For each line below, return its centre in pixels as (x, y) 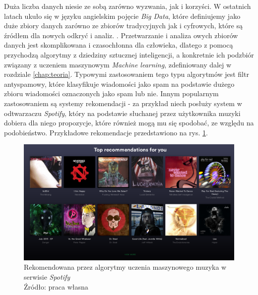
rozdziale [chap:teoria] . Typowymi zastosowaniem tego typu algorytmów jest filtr (127, 74)
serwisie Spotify (47, 277)
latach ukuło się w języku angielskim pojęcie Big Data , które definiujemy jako (122, 16)
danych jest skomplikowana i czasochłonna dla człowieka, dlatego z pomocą (119, 45)
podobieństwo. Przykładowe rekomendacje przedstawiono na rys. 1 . (106, 132)
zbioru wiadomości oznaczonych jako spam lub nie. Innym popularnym (111, 93)
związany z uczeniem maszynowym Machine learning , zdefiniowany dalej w (118, 64)
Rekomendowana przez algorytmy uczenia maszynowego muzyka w (125, 267)
